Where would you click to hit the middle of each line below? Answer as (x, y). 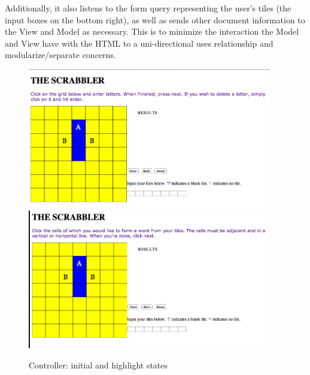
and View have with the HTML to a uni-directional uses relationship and (139, 43)
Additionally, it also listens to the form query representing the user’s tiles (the (148, 8)
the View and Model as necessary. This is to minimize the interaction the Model (152, 31)
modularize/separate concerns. (60, 55)
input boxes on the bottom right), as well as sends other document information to (155, 19)
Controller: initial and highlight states (98, 365)
